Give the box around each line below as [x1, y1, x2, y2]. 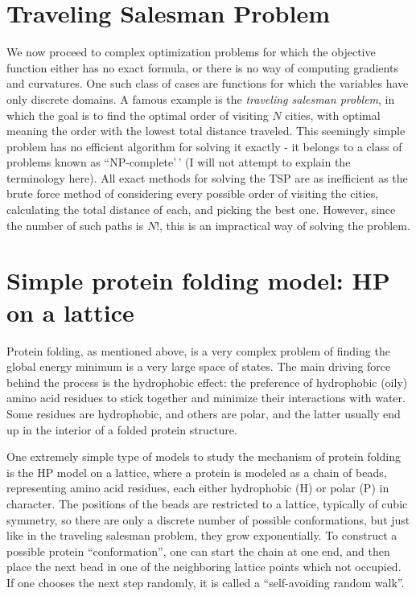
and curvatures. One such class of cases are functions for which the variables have [6, 75, 409, 92]
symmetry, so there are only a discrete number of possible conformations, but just [6, 511, 410, 528]
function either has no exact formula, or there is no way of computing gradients [6, 59, 398, 76]
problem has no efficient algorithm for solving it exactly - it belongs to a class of [6, 138, 402, 154]
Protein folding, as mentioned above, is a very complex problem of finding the [6, 342, 390, 359]
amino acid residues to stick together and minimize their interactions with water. [6, 389, 406, 406]
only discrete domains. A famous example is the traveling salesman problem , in [6, 90, 395, 107]
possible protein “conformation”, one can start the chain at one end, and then [6, 542, 390, 559]
